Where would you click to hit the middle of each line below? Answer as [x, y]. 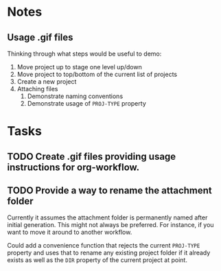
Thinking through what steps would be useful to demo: [84, 54]
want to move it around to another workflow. [70, 232]
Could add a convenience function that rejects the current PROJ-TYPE [104, 246]
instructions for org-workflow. [73, 167]
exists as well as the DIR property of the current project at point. [97, 260]
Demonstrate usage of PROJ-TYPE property [86, 103]
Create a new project [47, 82]
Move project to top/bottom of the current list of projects [97, 74]
